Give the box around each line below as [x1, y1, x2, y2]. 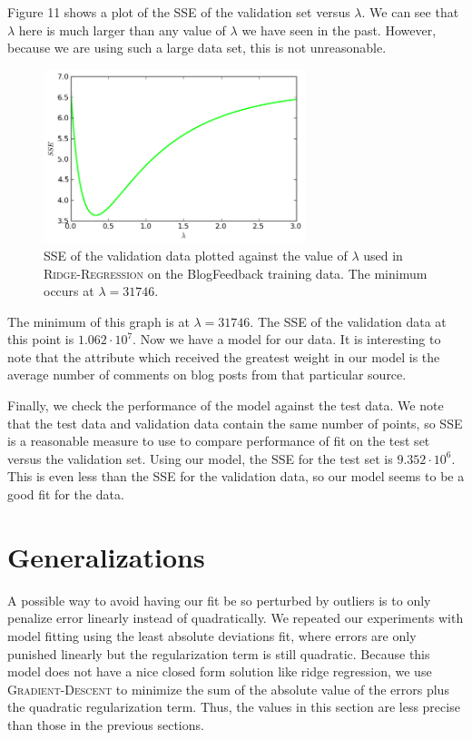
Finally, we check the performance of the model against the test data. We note [7, 396, 444, 415]
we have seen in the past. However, [241, 20, 437, 39]
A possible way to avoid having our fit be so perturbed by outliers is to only [7, 590, 431, 609]
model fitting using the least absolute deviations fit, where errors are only [7, 626, 417, 645]
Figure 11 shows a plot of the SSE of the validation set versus [7, 3, 350, 21]
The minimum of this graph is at [7, 311, 190, 331]
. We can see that [361, 3, 459, 21]
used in [363, 245, 403, 264]
